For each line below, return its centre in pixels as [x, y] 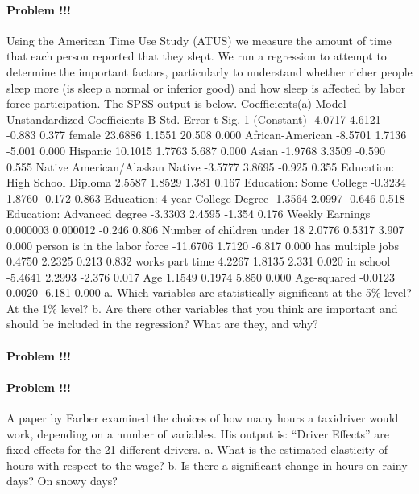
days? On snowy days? [62, 481]
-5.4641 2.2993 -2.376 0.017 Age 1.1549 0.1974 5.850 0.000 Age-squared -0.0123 [201, 276]
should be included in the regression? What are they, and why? [162, 324]
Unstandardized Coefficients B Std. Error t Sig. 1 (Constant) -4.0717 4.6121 [194, 119]
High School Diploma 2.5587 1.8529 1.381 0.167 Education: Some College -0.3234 [206, 182]
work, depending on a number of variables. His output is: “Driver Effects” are [198, 433]
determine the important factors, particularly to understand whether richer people [209, 71]
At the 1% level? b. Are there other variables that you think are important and [202, 308]
